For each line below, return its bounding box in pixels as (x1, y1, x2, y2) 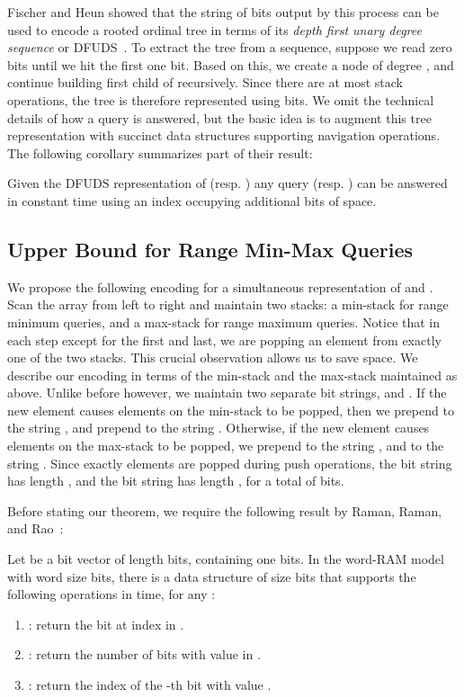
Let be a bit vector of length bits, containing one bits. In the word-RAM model (7, 550, 444, 568)
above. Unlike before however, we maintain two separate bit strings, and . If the (7, 383, 447, 402)
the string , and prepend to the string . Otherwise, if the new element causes (7, 418, 430, 437)
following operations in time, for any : (7, 585, 216, 603)
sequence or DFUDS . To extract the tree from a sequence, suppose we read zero (7, 38, 452, 57)
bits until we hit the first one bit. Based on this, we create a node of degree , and (7, 55, 454, 74)
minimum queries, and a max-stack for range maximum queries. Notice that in (7, 312, 441, 331)
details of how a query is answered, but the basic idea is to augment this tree (7, 108, 432, 127)
